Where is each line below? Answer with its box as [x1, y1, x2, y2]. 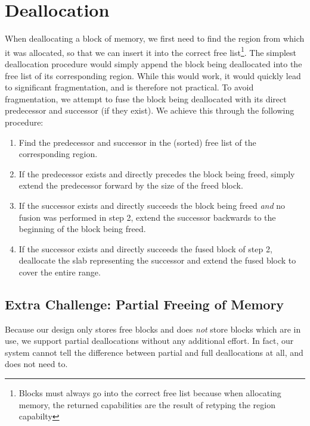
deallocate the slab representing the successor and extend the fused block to [18, 254, 296, 267]
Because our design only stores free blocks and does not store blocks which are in [5, 322, 301, 335]
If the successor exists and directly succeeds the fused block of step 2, [18, 242, 272, 255]
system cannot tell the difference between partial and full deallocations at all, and [5, 346, 303, 358]
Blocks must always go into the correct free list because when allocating [18, 387, 281, 399]
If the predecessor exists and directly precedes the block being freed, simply [18, 167, 295, 180]
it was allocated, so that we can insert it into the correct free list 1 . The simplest [5, 44, 296, 58]
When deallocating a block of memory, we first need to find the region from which [5, 32, 305, 45]
